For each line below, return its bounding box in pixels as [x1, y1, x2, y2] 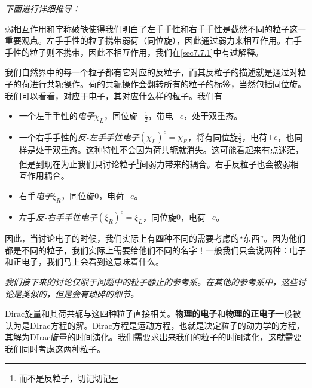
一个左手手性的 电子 [19, 109, 94, 122]
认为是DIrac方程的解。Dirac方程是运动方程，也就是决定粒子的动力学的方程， [5, 319, 305, 331]
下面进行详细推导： [5, 2, 80, 14]
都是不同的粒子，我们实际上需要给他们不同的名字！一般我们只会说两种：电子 [5, 243, 306, 256]
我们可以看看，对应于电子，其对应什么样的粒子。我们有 [5, 89, 222, 102]
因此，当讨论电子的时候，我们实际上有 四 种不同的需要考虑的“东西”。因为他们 [5, 232, 306, 245]
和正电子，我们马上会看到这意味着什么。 [5, 255, 164, 268]
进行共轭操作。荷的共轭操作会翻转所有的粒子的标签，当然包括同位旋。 [29, 77, 306, 90]
